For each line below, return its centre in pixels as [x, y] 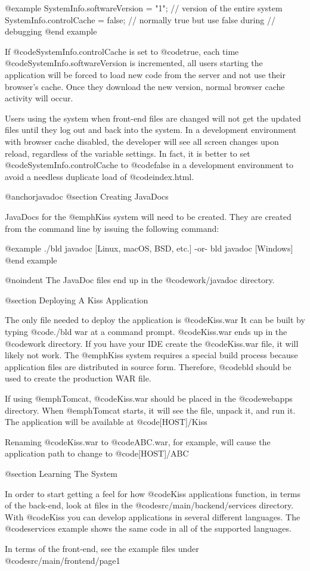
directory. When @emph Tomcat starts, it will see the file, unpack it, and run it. [150, 410]
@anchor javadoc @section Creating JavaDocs [87, 196]
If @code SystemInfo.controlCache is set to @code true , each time [122, 51]
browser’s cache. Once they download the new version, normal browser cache [145, 86]
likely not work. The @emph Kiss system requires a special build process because [151, 355]
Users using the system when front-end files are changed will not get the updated [153, 118]
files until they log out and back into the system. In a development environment [151, 130]
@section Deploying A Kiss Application [77, 300]
